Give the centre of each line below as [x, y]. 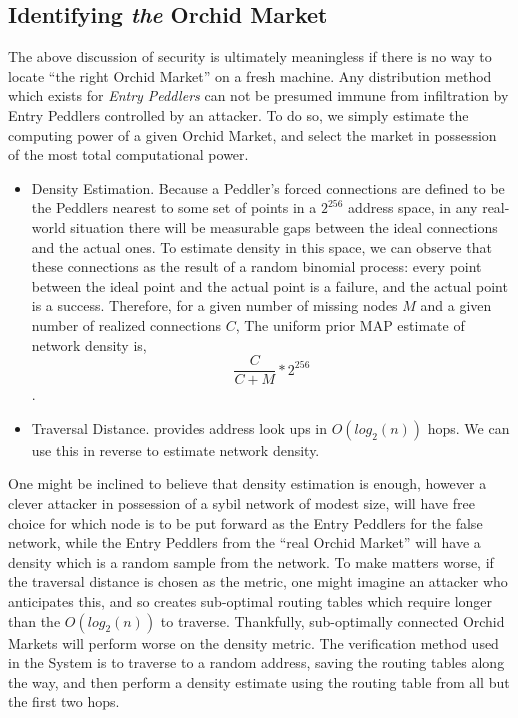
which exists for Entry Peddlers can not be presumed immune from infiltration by [258, 95]
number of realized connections [126, 324]
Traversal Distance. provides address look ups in [179, 427]
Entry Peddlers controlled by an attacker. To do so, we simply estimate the [238, 114]
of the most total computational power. [128, 154]
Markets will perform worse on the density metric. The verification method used [253, 642]
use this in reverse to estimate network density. [175, 449]
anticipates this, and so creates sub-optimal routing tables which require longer [250, 600]
